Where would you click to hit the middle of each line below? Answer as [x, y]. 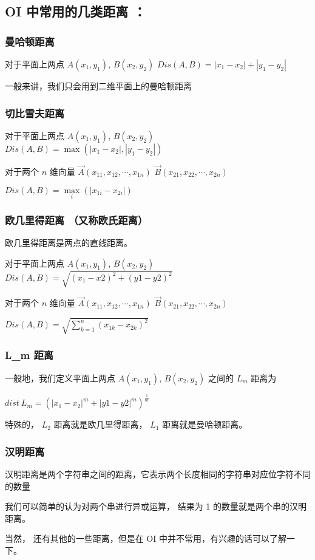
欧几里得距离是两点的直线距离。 [69, 243]
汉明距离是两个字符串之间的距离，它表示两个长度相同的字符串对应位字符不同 [158, 473]
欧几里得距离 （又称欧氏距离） [76, 220]
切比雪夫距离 [35, 113]
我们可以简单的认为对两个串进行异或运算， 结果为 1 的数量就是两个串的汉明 [156, 506]
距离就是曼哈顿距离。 [205, 424]
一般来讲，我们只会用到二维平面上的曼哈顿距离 [98, 86]
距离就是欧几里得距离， [100, 424]
